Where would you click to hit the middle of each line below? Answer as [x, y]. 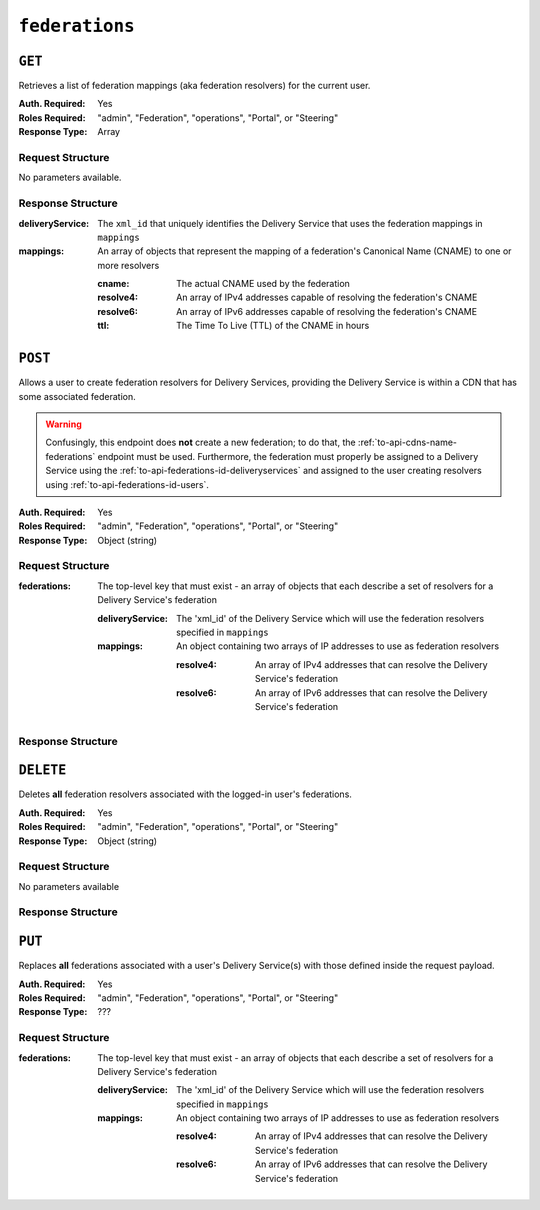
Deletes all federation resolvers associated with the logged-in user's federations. [185, 794]
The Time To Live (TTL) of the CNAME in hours [273, 326]
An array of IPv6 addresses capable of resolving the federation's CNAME [327, 311]
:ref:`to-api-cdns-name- [407, 442]
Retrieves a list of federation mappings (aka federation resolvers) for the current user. [194, 86]
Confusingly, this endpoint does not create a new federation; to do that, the [200, 442]
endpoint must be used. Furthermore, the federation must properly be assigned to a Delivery [288, 456]
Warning [63, 424]
